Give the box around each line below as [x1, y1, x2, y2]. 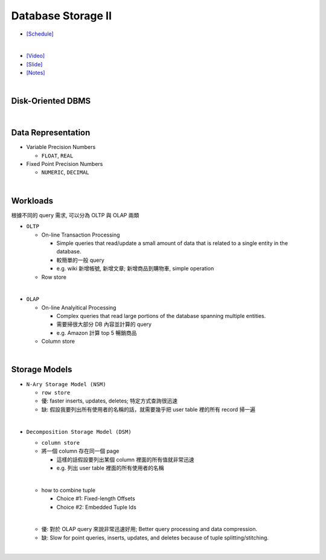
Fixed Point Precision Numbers [26, 161, 103, 168]
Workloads [11, 196, 54, 206]
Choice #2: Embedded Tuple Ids [56, 503, 137, 511]
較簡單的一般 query [56, 256, 105, 264]
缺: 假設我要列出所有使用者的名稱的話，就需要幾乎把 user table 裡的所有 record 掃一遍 [41, 406, 256, 413]
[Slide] [26, 60, 43, 68]
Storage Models [11, 364, 72, 375]
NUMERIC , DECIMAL [41, 169, 90, 176]
